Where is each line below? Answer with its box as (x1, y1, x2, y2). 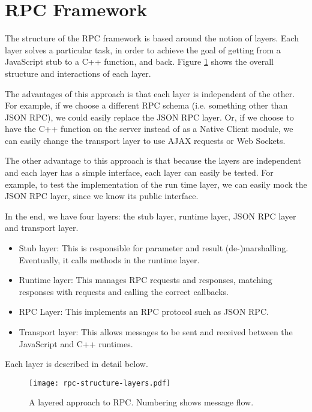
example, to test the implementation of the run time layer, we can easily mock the (5, 178, 307, 190)
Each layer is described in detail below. (5, 357, 148, 370)
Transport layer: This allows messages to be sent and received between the (19, 326, 293, 338)
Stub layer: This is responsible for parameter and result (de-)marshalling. (19, 242, 289, 254)
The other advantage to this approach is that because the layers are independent (5, 154, 301, 167)
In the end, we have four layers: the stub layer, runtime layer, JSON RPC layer (5, 209, 296, 222)
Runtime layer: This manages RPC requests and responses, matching (19, 273, 272, 286)
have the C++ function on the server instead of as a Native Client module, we (5, 122, 293, 135)
